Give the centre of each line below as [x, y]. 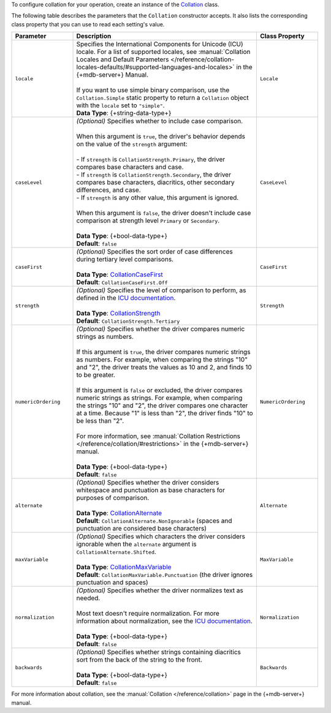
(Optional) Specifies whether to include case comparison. [160, 121]
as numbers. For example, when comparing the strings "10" [162, 360]
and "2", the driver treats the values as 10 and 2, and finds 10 [164, 368]
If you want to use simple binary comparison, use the [153, 90]
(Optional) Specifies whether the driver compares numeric [161, 329]
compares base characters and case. [130, 167]
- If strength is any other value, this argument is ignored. [158, 198]
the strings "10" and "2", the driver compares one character [162, 406]
